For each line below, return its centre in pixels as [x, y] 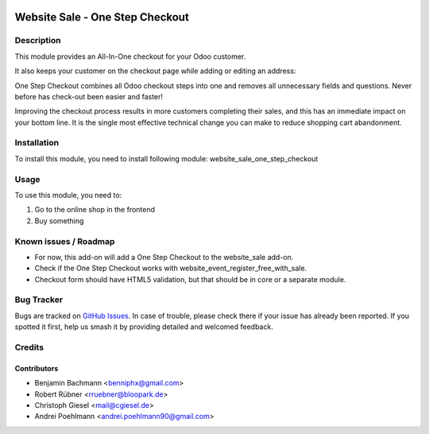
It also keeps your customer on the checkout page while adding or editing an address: [155, 71]
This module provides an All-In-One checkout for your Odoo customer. [130, 56]
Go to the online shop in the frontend [95, 210]
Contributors [37, 368]
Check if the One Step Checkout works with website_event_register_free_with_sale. [171, 268]
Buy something [59, 221]
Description [38, 41]
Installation [37, 143]
